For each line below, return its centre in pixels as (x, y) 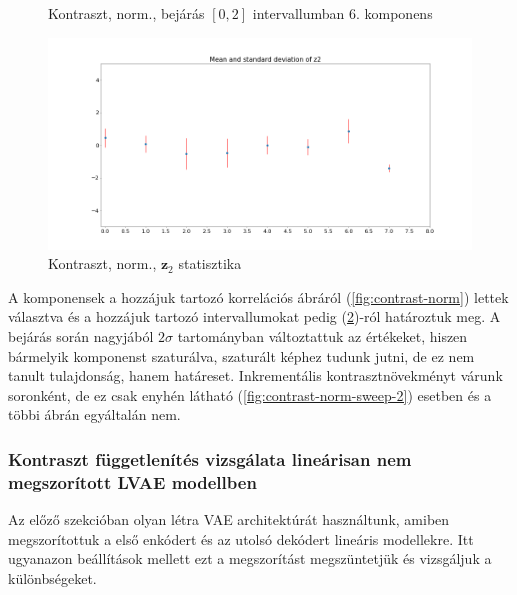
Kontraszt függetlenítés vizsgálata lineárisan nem (210, 458)
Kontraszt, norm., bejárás (126, 13)
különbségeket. (52, 577)
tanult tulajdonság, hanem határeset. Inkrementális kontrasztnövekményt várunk (255, 375)
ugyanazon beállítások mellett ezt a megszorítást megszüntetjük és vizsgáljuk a (250, 558)
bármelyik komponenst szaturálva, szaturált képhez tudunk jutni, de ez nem (241, 355)
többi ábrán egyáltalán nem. (94, 414)
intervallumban (298, 13)
